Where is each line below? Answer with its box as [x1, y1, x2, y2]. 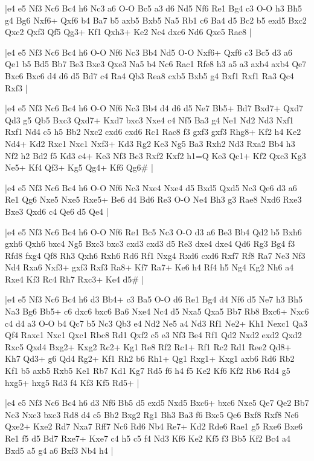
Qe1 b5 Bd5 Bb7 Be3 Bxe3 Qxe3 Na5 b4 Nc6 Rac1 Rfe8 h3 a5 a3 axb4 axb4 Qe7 [5, 57, 307, 70]
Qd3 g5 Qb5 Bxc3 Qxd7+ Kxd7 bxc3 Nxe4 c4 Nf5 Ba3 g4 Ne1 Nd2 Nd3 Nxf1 [5, 113, 294, 126]
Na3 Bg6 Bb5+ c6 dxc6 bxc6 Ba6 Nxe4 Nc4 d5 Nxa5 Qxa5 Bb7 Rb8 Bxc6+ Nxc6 [5, 305, 309, 318]
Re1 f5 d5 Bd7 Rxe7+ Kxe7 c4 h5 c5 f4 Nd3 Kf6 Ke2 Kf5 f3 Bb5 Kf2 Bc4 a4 [5, 432, 291, 444]
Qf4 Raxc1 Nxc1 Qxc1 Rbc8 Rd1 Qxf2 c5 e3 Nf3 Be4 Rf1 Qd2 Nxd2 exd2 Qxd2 [5, 329, 302, 341]
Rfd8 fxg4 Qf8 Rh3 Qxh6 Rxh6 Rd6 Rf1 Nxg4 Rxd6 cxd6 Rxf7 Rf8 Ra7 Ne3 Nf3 [5, 249, 306, 261]
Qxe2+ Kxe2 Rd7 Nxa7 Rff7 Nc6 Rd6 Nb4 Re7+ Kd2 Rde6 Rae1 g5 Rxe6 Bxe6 [5, 420, 303, 433]
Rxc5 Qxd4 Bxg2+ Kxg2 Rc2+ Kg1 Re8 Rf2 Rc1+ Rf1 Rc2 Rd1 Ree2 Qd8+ [5, 340, 292, 353]
